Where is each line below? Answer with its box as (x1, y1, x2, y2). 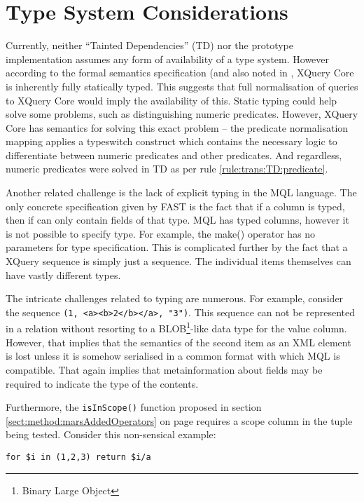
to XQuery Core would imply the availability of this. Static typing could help (6, 93, 337, 107)
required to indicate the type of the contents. (6, 376, 199, 391)
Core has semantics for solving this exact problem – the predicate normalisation (6, 120, 349, 135)
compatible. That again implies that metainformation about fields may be (6, 362, 323, 376)
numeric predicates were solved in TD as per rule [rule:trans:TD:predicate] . (6, 161, 328, 176)
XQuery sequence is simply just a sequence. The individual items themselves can (6, 254, 351, 269)
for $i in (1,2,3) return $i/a (6, 452, 151, 462)
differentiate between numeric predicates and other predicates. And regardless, (6, 147, 342, 162)
